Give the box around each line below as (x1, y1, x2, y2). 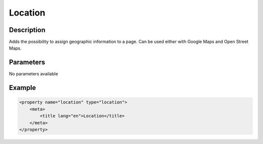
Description (9, 26, 46, 34)
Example (9, 84, 36, 92)
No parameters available (9, 71, 58, 77)
